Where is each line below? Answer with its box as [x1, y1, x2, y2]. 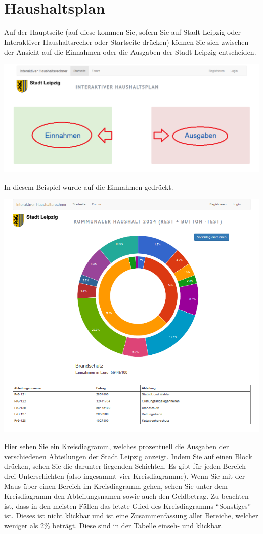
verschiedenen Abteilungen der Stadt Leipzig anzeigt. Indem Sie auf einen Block [4, 451, 252, 461]
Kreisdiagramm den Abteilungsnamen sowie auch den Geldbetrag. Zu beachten [4, 491, 249, 501]
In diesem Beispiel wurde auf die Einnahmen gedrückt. [4, 181, 173, 192]
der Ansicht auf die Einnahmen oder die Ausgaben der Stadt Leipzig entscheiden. [4, 47, 256, 57]
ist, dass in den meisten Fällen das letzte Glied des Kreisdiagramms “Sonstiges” [4, 500, 251, 511]
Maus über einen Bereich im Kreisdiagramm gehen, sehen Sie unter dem [4, 480, 228, 491]
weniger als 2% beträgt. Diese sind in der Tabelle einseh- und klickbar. [4, 520, 223, 530]
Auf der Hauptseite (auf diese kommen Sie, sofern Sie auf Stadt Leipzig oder [4, 27, 241, 37]
